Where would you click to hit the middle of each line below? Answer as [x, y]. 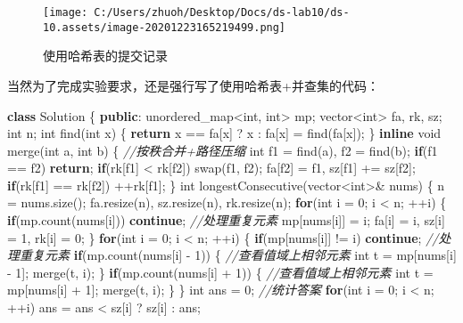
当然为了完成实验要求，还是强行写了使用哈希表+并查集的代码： [193, 85]
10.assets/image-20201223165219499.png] [165, 27]
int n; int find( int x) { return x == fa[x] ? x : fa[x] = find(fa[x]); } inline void [224, 133]
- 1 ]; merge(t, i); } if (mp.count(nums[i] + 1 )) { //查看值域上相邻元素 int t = [220, 272]
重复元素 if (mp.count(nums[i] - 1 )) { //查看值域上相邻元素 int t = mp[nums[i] [238, 255]
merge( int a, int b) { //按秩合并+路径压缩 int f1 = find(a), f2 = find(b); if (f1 [223, 150]
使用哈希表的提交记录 [105, 56]
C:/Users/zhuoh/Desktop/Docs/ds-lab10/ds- [222, 12]
